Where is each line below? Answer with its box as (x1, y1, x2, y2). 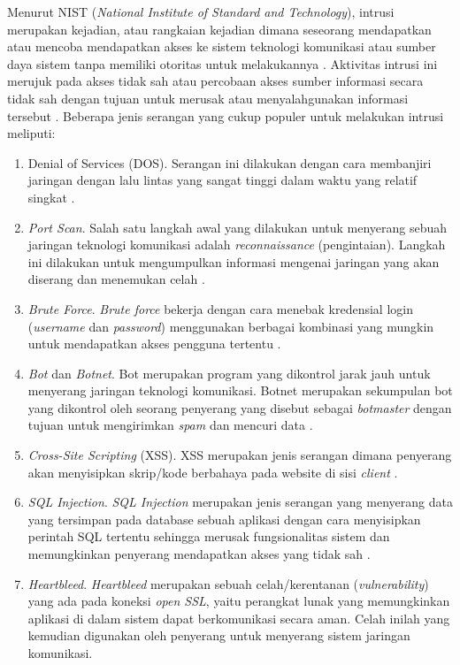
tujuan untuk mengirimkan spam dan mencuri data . (27, 416, 313, 434)
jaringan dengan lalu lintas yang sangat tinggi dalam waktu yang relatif (27, 171, 418, 189)
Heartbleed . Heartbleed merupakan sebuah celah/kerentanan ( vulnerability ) (27, 574, 429, 592)
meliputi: (7, 124, 56, 142)
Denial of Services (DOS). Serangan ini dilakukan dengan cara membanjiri (27, 153, 432, 172)
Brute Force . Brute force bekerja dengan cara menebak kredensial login (27, 299, 413, 317)
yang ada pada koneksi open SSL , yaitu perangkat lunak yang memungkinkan (27, 592, 450, 610)
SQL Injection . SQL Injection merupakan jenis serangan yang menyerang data (27, 493, 453, 511)
